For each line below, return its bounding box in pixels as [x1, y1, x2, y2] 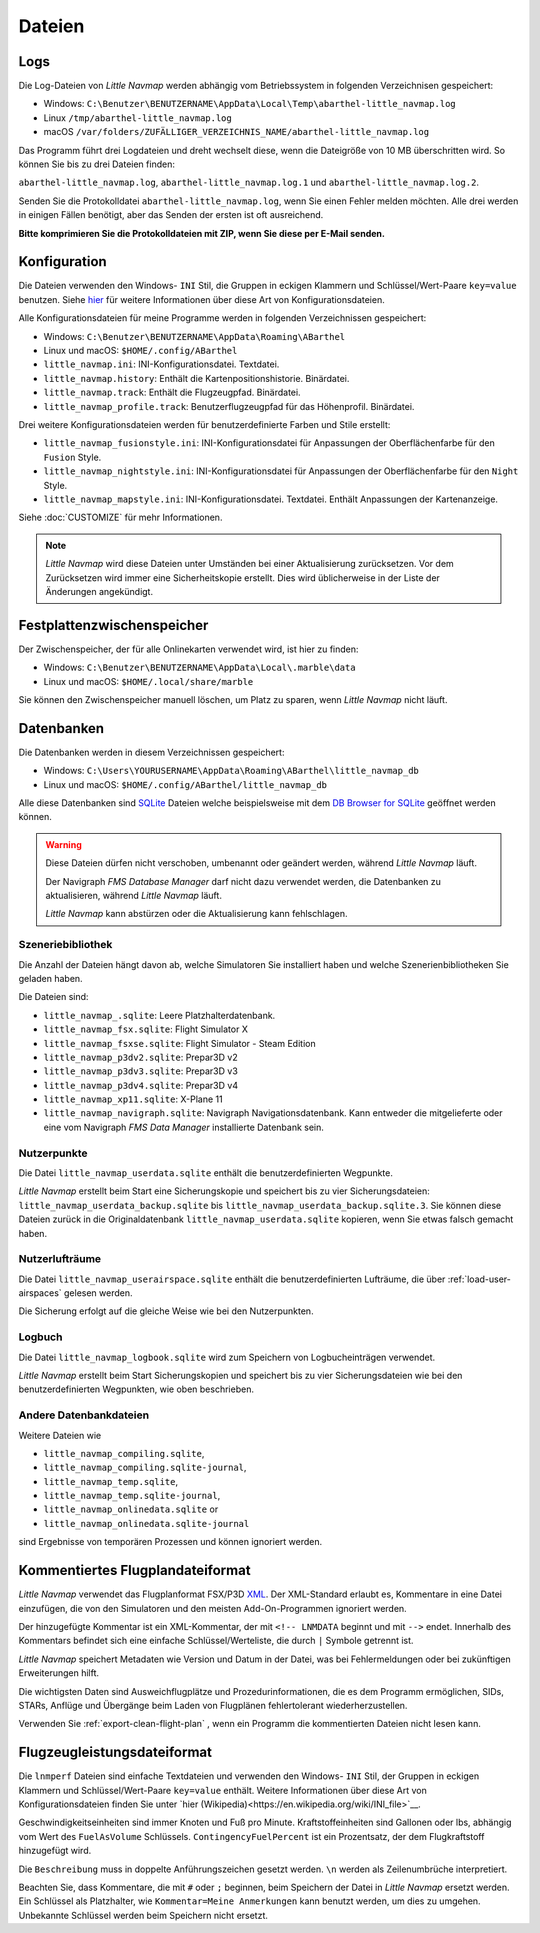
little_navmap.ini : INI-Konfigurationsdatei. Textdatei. [43, 358, 280, 370]
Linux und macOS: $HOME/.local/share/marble [43, 675, 254, 687]
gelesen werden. [63, 1287, 133, 1299]
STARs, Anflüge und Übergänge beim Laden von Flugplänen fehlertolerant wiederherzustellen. [18, 1699, 408, 1711]
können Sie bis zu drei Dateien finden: [18, 158, 175, 170]
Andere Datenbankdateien [18, 1408, 150, 1422]
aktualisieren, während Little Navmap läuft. [45, 890, 222, 902]
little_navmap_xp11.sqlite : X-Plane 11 [43, 1093, 224, 1105]
